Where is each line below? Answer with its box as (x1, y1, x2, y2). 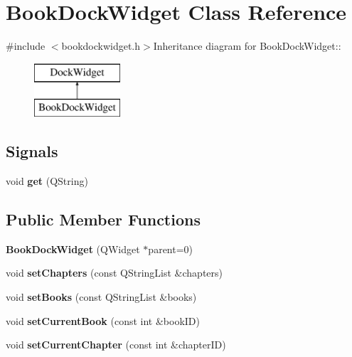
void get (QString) (6, 174, 88, 188)
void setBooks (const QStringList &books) (6, 289, 197, 304)
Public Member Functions (6, 208, 201, 230)
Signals (6, 140, 58, 162)
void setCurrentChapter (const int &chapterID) (6, 337, 226, 352)
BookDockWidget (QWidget (6, 241, 140, 256)
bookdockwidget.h (61, 38, 141, 53)
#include (6, 38, 46, 53)
